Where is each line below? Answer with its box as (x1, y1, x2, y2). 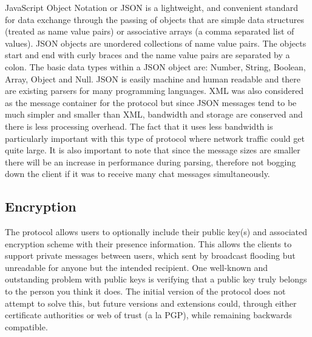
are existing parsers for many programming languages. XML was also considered (5, 84, 304, 97)
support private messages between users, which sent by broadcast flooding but (5, 249, 296, 262)
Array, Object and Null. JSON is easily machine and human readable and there (5, 72, 301, 85)
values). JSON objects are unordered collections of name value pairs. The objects (5, 36, 307, 49)
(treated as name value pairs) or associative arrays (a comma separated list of (5, 25, 294, 38)
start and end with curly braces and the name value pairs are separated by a (5, 48, 290, 61)
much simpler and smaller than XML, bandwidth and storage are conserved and (5, 108, 303, 121)
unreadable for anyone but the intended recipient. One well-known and (5, 261, 268, 273)
